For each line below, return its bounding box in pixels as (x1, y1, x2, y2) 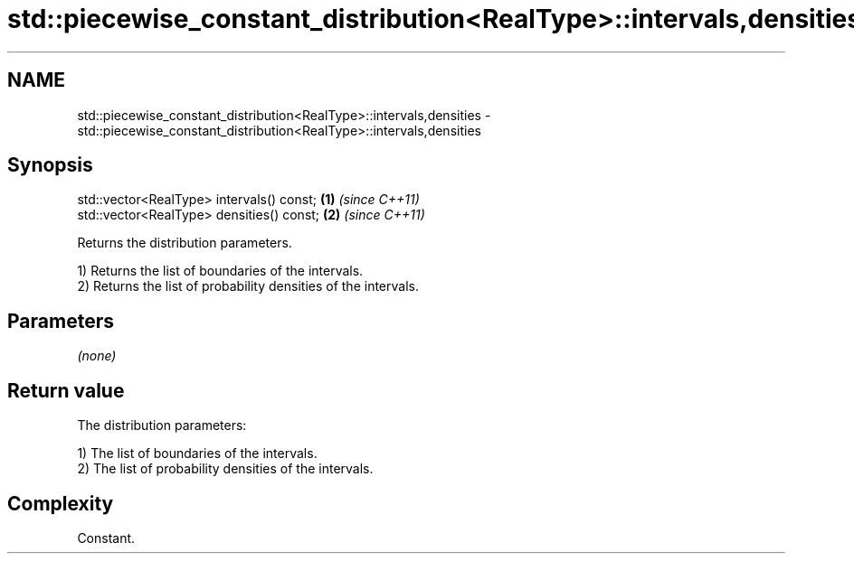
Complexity (7, 491, 114, 515)
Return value (7, 379, 125, 402)
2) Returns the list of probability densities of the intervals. (77, 278, 419, 295)
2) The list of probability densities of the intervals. (77, 461, 374, 477)
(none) (77, 348, 117, 364)
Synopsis (7, 154, 93, 177)
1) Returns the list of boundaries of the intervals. (77, 263, 364, 279)
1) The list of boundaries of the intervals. (77, 445, 318, 462)
